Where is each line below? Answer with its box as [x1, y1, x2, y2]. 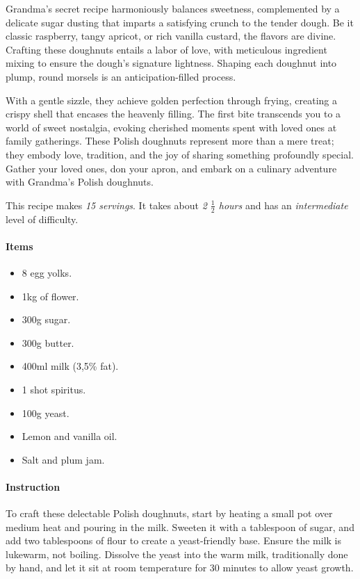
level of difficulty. [6, 211, 79, 226]
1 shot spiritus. [22, 382, 86, 396]
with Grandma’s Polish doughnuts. [6, 174, 154, 189]
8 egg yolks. [22, 265, 72, 279]
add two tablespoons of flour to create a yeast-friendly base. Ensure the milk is [6, 533, 342, 548]
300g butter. [22, 335, 74, 350]
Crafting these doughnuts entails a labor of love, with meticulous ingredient [6, 42, 327, 56]
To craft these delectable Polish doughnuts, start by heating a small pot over [6, 506, 333, 521]
